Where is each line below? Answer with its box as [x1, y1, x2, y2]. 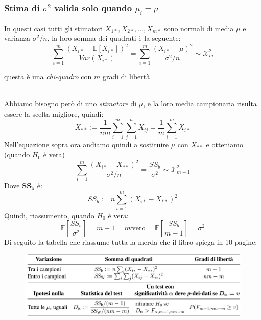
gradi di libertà [102, 71, 150, 82]
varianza [4, 33, 30, 44]
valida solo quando [54, 1, 132, 14]
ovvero [124, 225, 146, 232]
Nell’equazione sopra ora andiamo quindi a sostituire [4, 139, 169, 150]
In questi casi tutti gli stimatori [4, 23, 103, 33]
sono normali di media [164, 23, 234, 33]
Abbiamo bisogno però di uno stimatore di [4, 98, 137, 109]
